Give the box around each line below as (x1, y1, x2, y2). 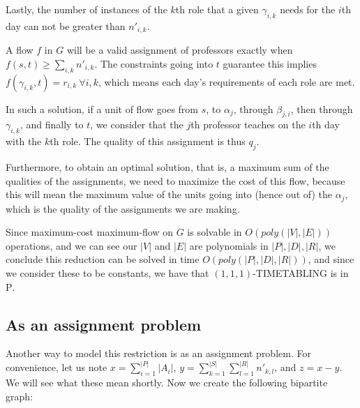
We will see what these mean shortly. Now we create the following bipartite (6, 375, 328, 390)
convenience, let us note (6, 360, 107, 375)
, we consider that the (90, 117, 183, 132)
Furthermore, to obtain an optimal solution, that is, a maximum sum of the (6, 160, 329, 174)
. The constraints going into (94, 56, 213, 70)
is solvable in (187, 225, 242, 239)
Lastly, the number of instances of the (6, 2, 167, 16)
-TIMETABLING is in (253, 266, 349, 280)
